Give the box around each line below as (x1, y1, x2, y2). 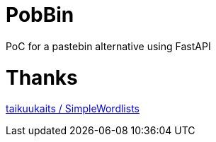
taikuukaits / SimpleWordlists (6, 102, 140, 115)
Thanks (6, 65, 78, 90)
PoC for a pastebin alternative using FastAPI (6, 40, 211, 52)
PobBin (6, 3, 74, 27)
